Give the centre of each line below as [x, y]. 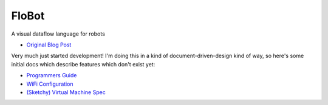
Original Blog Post [49, 45]
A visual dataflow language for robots [58, 34]
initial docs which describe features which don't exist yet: [83, 64]
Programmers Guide [52, 75]
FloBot [28, 16]
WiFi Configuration [50, 84]
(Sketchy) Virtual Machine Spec [66, 92]
